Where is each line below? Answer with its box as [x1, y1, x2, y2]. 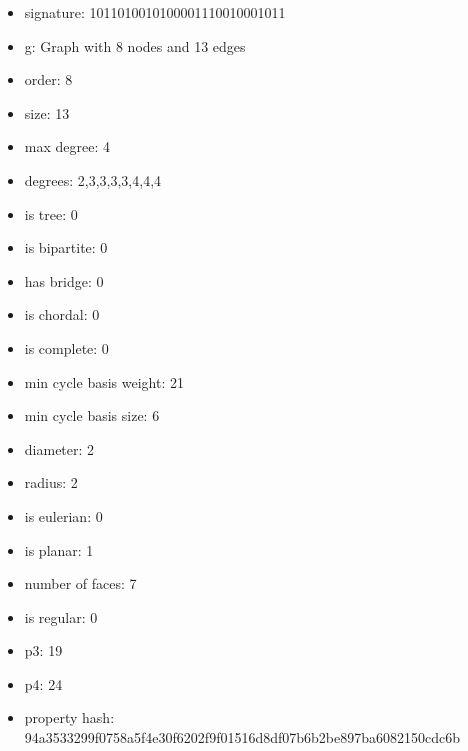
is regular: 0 [24, 606, 98, 627]
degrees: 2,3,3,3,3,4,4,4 [24, 169, 162, 190]
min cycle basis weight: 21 [24, 371, 184, 392]
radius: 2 [24, 472, 78, 493]
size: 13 [24, 102, 70, 123]
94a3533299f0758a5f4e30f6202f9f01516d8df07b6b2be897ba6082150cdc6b [24, 727, 461, 748]
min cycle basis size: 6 [24, 405, 160, 426]
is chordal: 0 [24, 304, 100, 325]
